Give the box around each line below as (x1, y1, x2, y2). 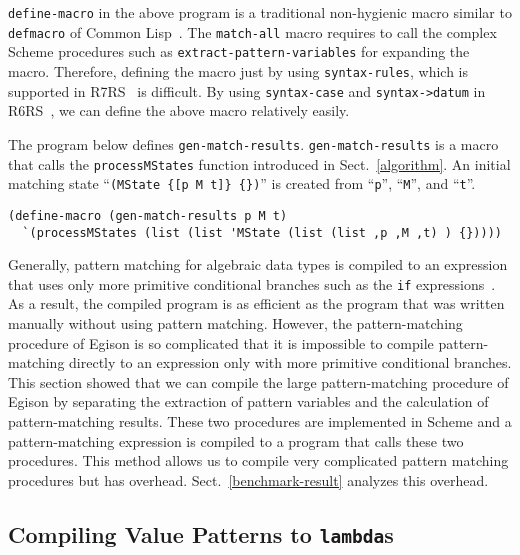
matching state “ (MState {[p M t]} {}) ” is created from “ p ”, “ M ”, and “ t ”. (8, 173, 476, 194)
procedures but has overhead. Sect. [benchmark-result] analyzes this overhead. (8, 469, 489, 490)
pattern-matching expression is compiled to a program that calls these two (8, 430, 464, 451)
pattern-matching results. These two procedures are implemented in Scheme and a (8, 410, 512, 431)
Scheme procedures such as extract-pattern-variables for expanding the (8, 41, 470, 62)
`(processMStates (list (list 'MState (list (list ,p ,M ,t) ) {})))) (22, 225, 502, 240)
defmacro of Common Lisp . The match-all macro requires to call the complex (8, 21, 497, 42)
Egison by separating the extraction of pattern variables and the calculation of (8, 391, 489, 412)
